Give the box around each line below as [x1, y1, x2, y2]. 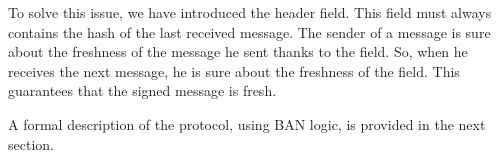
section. [8, 133, 54, 154]
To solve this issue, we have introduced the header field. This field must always [8, 2, 492, 22]
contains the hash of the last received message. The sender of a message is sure [8, 21, 491, 42]
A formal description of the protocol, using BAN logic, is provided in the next [8, 113, 486, 134]
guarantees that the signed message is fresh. [8, 80, 277, 101]
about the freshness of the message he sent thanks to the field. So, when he [8, 41, 468, 62]
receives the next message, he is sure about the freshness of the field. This [8, 60, 460, 81]
